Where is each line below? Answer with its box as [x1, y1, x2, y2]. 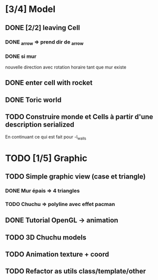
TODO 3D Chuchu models [5, 233, 86, 241]
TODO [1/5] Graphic [5, 152, 88, 163]
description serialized [5, 120, 75, 129]
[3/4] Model [5, 3, 56, 15]
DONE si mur [5, 52, 36, 59]
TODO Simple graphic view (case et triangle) [5, 172, 146, 181]
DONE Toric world [5, 95, 62, 104]
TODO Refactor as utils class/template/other [5, 267, 146, 275]
